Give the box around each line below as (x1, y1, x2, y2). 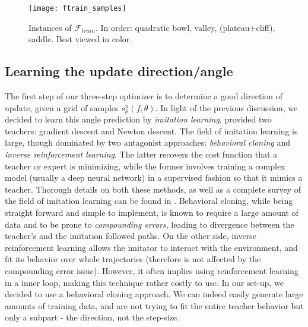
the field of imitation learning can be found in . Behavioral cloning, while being (5, 194, 293, 207)
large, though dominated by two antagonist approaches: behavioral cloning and (5, 136, 291, 149)
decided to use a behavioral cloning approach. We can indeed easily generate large (5, 288, 303, 300)
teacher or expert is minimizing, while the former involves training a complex (5, 159, 285, 172)
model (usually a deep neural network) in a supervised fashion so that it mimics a (5, 171, 303, 184)
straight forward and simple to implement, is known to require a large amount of (5, 206, 299, 218)
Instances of (28, 21, 72, 33)
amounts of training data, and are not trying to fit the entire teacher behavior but (5, 299, 304, 312)
